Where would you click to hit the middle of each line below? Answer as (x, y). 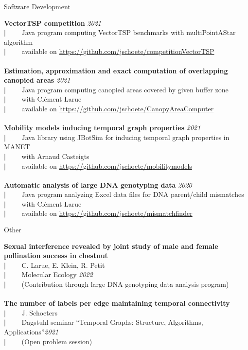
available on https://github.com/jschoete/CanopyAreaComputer (118, 108)
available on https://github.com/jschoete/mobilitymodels (107, 166)
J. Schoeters (39, 312)
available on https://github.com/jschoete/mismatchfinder (107, 213)
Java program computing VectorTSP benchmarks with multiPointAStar (129, 32)
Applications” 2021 (31, 332)
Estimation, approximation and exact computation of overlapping (116, 70)
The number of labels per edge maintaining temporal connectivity (117, 303)
